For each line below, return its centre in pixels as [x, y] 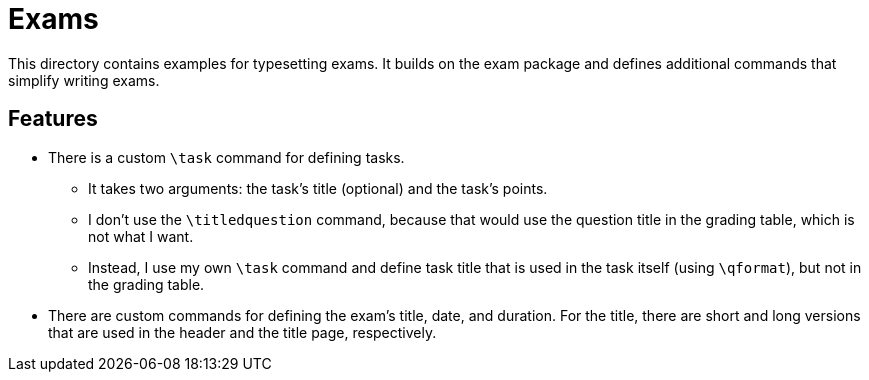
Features [53, 119]
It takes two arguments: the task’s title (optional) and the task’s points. [318, 188]
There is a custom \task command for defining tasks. [226, 157]
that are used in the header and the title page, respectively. [242, 332]
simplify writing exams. [84, 80]
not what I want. [141, 236]
